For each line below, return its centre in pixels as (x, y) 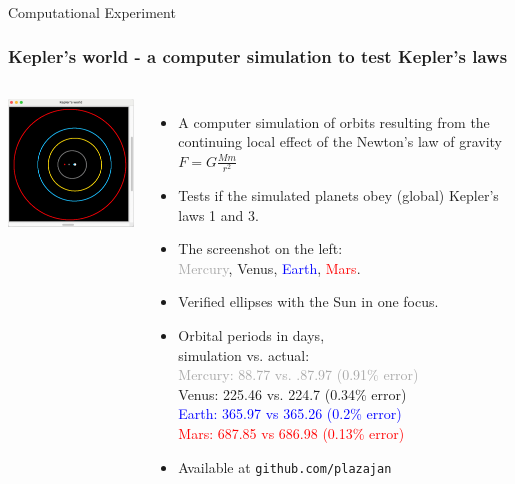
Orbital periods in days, (251, 335)
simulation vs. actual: (244, 354)
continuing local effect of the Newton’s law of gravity (340, 141)
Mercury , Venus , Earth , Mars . (269, 267)
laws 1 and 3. (218, 214)
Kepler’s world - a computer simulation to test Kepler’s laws (258, 56)
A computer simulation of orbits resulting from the (334, 121)
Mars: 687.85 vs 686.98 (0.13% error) (291, 433)
